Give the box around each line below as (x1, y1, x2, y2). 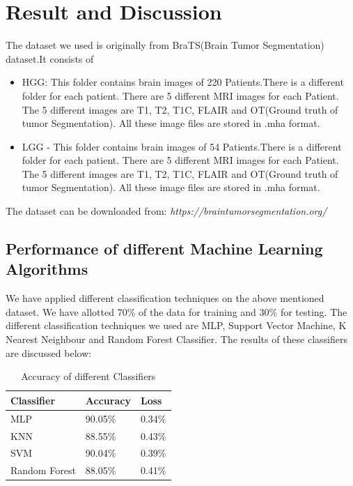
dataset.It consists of (6, 51, 94, 66)
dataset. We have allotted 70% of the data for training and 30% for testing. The (6, 304, 347, 319)
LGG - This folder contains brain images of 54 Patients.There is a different (22, 139, 342, 153)
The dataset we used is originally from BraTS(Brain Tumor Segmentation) (6, 38, 324, 52)
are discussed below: (6, 345, 92, 360)
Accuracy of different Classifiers (21, 369, 156, 384)
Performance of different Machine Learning (6, 238, 323, 259)
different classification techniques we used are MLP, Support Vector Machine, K (6, 318, 347, 333)
